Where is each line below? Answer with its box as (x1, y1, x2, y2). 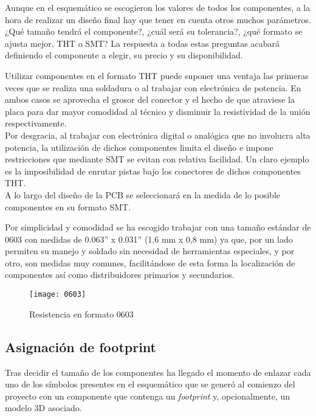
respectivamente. (5, 117, 67, 130)
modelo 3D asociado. (5, 401, 82, 414)
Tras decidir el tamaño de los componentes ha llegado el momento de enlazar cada (5, 366, 311, 378)
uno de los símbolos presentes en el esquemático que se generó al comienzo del (5, 378, 295, 390)
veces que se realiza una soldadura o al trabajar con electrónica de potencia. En (5, 81, 301, 94)
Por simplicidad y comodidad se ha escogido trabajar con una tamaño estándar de (5, 221, 311, 234)
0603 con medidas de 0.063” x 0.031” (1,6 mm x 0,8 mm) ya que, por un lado (5, 232, 293, 245)
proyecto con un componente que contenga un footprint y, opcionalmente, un (5, 389, 290, 402)
